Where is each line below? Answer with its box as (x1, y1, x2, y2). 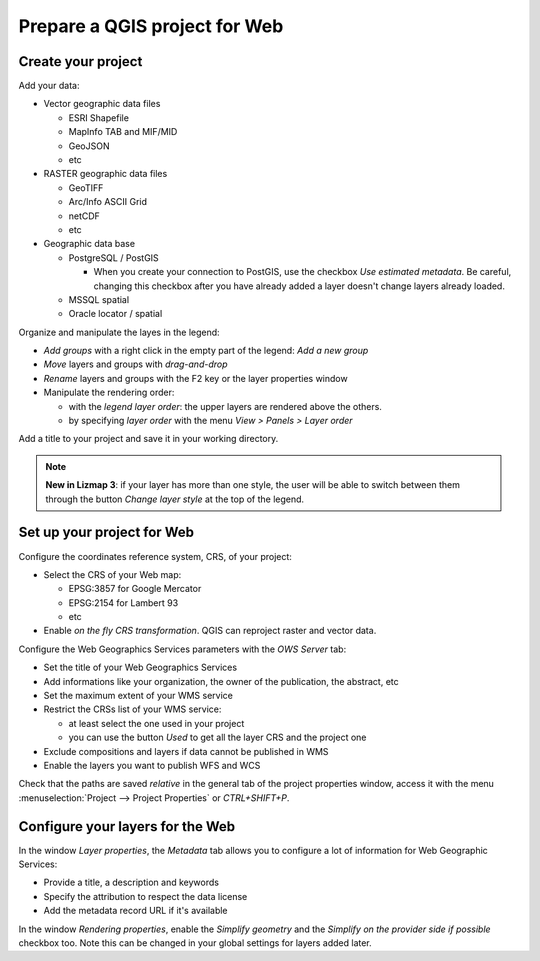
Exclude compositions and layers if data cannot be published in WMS (43, 745, 329, 757)
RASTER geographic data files (43, 168, 168, 180)
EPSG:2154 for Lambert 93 (68, 596, 179, 609)
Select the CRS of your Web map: (43, 568, 182, 580)
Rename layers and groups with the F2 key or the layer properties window (43, 372, 349, 384)
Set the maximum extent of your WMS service (43, 690, 234, 702)
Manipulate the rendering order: (43, 386, 175, 399)
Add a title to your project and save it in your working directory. (18, 433, 279, 445)
